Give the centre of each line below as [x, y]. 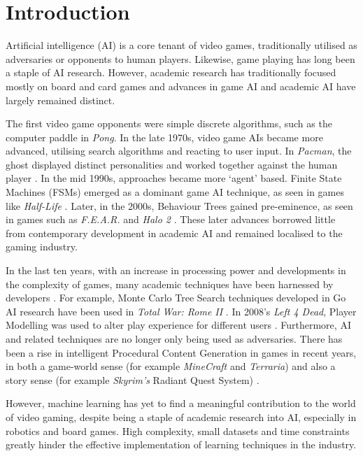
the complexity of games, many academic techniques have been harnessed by [170, 284]
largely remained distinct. [60, 100]
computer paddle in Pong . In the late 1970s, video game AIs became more [164, 137]
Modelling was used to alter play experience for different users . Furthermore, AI [178, 325]
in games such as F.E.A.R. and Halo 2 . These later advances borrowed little [171, 219]
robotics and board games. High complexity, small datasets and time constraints [178, 430]
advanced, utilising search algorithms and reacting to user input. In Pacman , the [179, 151]
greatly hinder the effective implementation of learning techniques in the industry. [181, 444]
